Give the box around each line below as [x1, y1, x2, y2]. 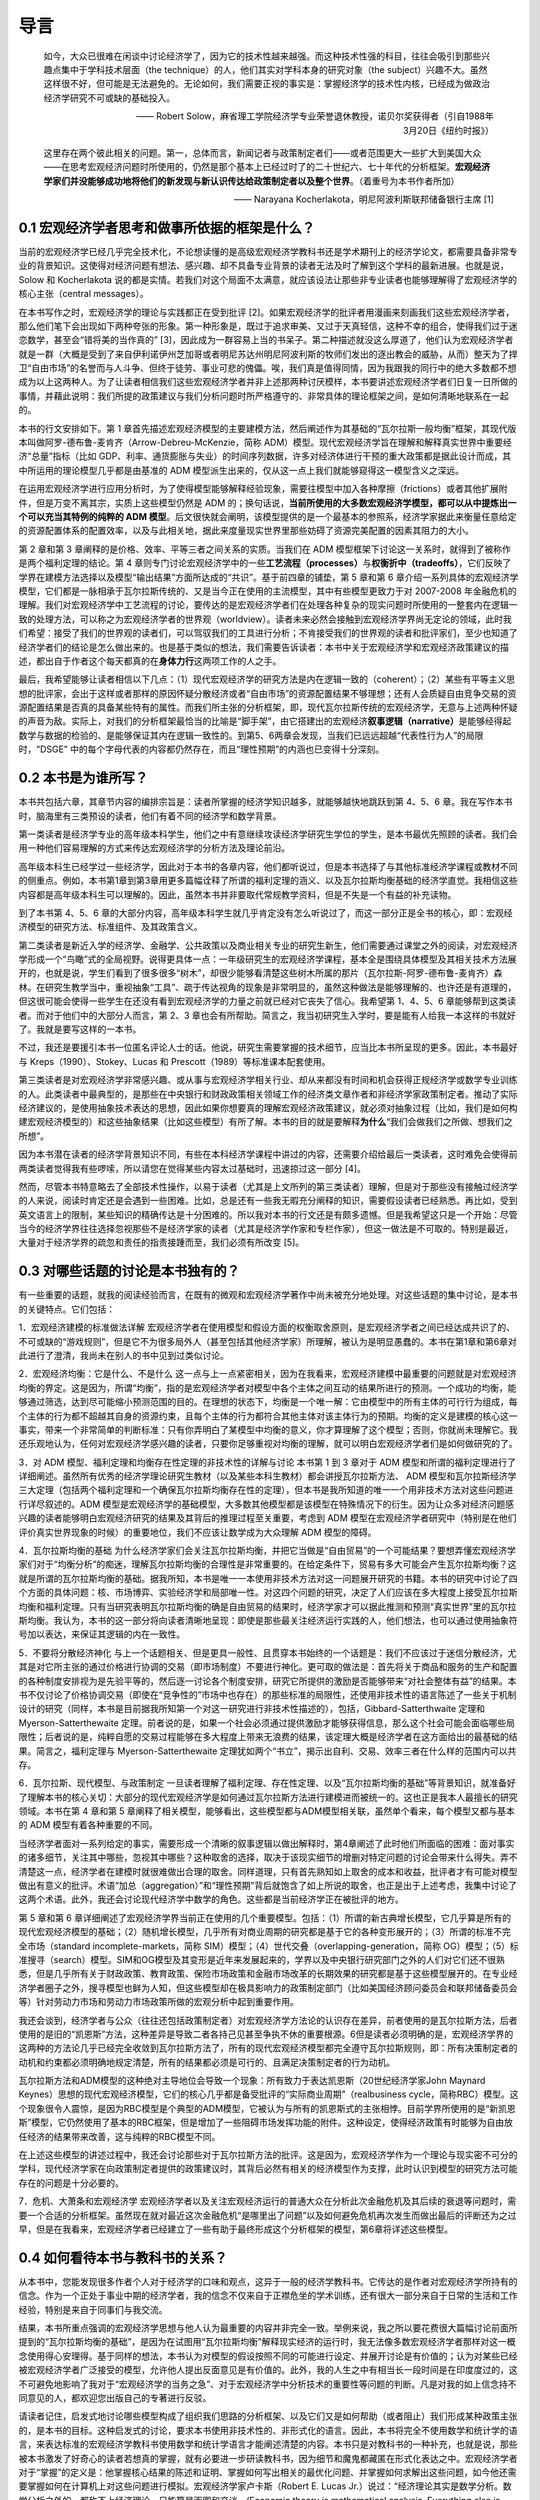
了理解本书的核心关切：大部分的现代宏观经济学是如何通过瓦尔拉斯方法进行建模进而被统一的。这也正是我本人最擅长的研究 [18, 1791, 518, 1803]
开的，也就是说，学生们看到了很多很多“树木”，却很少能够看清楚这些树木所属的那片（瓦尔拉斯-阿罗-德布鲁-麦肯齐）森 [18, 967, 503, 979]
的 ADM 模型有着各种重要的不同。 [18, 1819, 159, 1831]
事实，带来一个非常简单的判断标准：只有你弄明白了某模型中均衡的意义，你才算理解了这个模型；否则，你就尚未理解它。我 [18, 1423, 518, 1435]
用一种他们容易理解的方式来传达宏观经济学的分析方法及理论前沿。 [18, 842, 290, 854]
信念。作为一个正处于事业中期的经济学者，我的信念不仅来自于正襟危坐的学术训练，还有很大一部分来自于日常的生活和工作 [18, 2290, 518, 2302]
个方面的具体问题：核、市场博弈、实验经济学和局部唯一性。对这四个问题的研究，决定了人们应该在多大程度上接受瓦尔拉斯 [18, 1586, 518, 1599]
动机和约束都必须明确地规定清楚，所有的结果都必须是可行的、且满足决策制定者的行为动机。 [18, 2056, 395, 2068]
